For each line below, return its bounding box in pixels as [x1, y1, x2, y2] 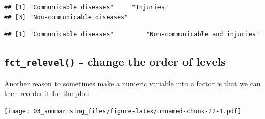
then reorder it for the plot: [4, 88, 90, 99]
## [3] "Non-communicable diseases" [4, 13, 128, 21]
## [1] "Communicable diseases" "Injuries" [4, 4, 169, 11]
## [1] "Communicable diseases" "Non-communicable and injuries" [4, 31, 260, 38]
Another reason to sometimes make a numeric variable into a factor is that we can [4, 78, 261, 88]
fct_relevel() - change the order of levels [4, 54, 226, 69]
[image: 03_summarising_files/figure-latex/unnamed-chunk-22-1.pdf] [4, 107, 242, 115]
